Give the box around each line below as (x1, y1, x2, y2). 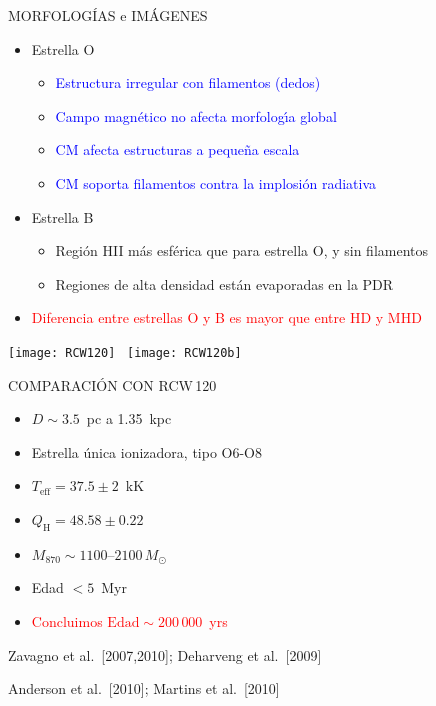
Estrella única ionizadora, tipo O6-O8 (31, 441, 263, 462)
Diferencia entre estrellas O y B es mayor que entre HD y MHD (31, 307, 422, 328)
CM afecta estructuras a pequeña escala (55, 139, 300, 160)
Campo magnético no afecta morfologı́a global (55, 105, 337, 126)
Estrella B (31, 206, 94, 227)
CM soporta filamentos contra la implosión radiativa (55, 172, 377, 193)
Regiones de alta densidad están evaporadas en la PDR (55, 273, 394, 294)
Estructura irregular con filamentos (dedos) (55, 72, 321, 93)
